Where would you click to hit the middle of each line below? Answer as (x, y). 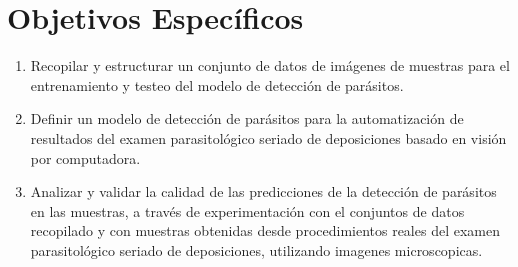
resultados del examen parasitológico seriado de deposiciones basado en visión (268, 137)
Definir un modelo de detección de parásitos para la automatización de (247, 118)
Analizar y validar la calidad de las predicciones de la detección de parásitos (263, 191)
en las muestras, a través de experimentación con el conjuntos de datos (247, 210)
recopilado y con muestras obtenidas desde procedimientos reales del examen (265, 230)
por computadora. (85, 157)
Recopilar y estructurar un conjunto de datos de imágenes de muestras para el (270, 65)
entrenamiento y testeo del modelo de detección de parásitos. (217, 84)
